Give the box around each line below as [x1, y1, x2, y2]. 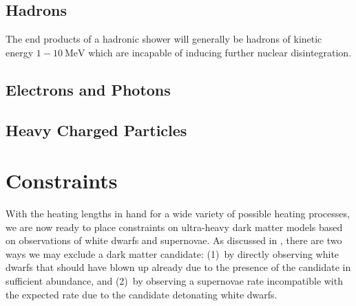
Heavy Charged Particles [6, 119, 187, 140]
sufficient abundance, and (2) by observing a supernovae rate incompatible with [6, 274, 343, 288]
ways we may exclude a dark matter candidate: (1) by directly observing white [6, 246, 339, 261]
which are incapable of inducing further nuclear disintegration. [88, 45, 352, 59]
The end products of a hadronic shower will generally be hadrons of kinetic [6, 32, 322, 46]
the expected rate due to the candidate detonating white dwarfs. [6, 287, 278, 301]
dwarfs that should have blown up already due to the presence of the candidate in [6, 260, 351, 274]
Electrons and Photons [6, 78, 171, 100]
